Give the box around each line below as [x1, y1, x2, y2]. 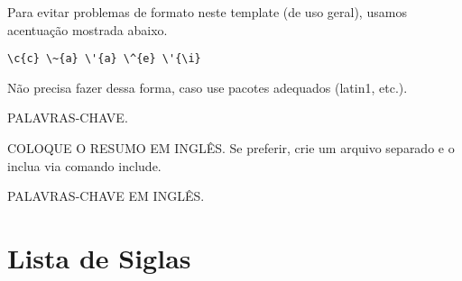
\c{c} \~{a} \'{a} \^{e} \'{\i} [7, 52, 201, 66]
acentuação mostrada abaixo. [7, 20, 168, 39]
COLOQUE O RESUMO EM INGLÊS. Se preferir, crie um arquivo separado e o [7, 139, 455, 158]
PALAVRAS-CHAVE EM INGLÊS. [7, 186, 205, 205]
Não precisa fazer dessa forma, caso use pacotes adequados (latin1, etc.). [7, 77, 408, 96]
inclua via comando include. [7, 156, 162, 175]
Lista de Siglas [7, 240, 191, 276]
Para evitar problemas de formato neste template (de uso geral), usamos [7, 3, 407, 21]
